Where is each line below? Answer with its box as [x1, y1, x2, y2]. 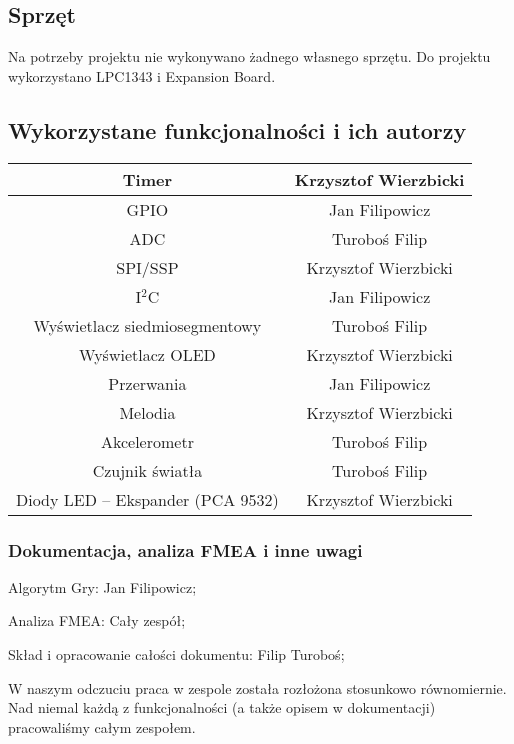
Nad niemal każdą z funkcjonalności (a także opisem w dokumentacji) [8, 697, 436, 718]
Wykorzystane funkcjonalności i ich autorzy [8, 114, 467, 145]
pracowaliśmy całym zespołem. [8, 716, 196, 737]
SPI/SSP [116, 255, 179, 279]
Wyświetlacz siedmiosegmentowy [33, 313, 262, 337]
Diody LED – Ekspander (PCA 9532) [16, 487, 279, 511]
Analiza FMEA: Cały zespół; [8, 610, 186, 631]
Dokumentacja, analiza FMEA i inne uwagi [8, 537, 363, 562]
